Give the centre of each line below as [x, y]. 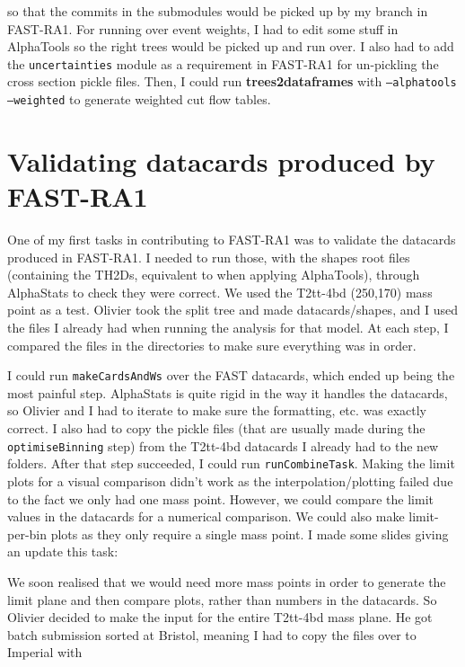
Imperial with [45, 652]
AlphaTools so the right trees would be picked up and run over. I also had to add [231, 46]
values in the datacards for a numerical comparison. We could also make [206, 516]
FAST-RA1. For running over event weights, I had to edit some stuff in [203, 28]
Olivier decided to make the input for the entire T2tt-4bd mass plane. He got [220, 617]
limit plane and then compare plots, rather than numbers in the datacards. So [222, 599]
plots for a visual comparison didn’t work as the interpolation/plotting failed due [230, 480]
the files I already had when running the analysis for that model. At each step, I [228, 328]
